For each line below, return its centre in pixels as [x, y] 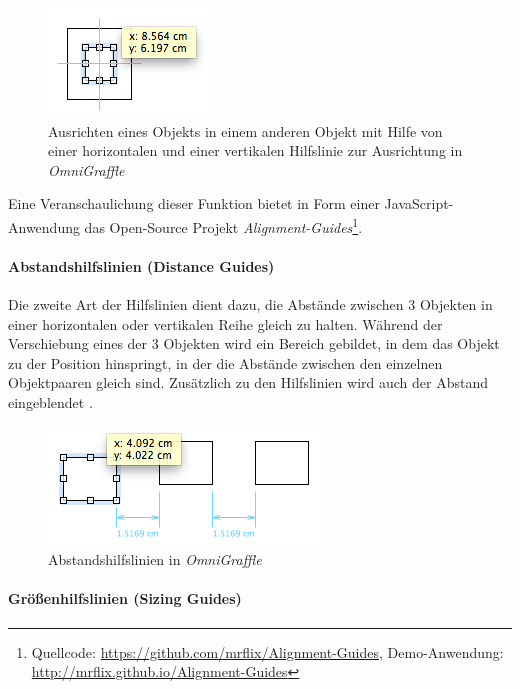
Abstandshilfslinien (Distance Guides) [141, 265]
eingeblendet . [50, 401]
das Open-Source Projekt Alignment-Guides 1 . [223, 225]
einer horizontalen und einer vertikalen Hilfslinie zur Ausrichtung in [255, 150]
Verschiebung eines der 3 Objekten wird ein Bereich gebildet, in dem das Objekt [254, 343]
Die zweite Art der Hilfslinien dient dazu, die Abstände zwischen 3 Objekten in [250, 304]
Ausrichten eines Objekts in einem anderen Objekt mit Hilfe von [245, 130]
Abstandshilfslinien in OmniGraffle [155, 559]
